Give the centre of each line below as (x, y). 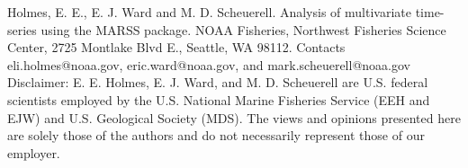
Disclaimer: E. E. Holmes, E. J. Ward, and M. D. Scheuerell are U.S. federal (218, 82)
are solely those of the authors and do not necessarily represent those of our (216, 135)
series (22, 29)
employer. (34, 152)
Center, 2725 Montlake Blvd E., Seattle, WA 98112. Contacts (176, 47)
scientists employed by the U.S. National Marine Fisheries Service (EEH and (219, 99)
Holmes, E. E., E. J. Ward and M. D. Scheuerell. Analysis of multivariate (209, 12)
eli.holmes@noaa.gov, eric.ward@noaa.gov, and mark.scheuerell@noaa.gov (209, 64)
